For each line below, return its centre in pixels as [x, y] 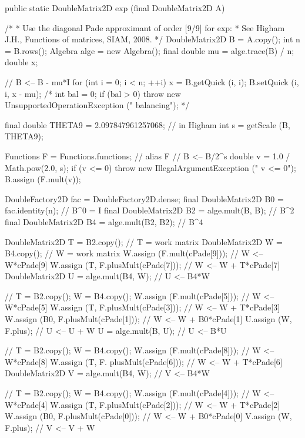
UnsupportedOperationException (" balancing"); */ [97, 105]
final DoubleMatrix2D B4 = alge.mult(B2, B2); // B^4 [104, 221]
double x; [21, 62]
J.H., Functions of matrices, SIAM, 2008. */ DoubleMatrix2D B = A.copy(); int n [152, 39]
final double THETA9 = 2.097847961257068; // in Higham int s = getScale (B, [148, 124]
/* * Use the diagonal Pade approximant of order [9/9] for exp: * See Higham [145, 27]
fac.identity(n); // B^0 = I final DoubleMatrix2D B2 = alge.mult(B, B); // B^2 [150, 210]
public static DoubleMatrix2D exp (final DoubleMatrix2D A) [115, 8]
